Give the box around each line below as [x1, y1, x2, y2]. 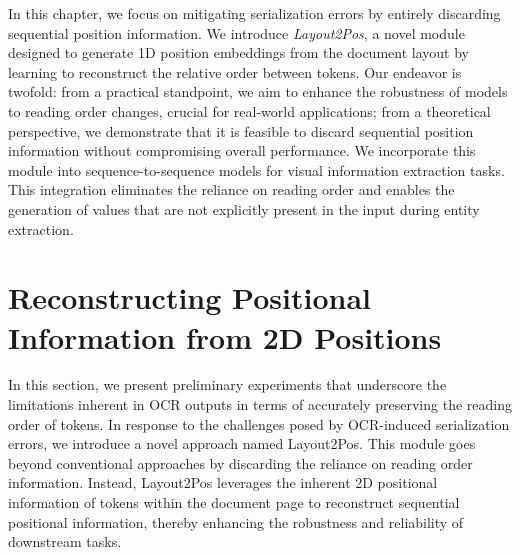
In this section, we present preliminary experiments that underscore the [8, 374, 447, 395]
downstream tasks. [8, 531, 122, 552]
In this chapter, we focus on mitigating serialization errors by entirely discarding [8, 3, 501, 23]
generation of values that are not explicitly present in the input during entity [8, 198, 480, 219]
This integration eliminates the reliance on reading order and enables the [8, 179, 455, 200]
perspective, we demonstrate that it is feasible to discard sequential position [8, 120, 474, 141]
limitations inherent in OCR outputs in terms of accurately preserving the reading [8, 394, 512, 415]
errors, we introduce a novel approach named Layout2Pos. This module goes [8, 433, 476, 454]
